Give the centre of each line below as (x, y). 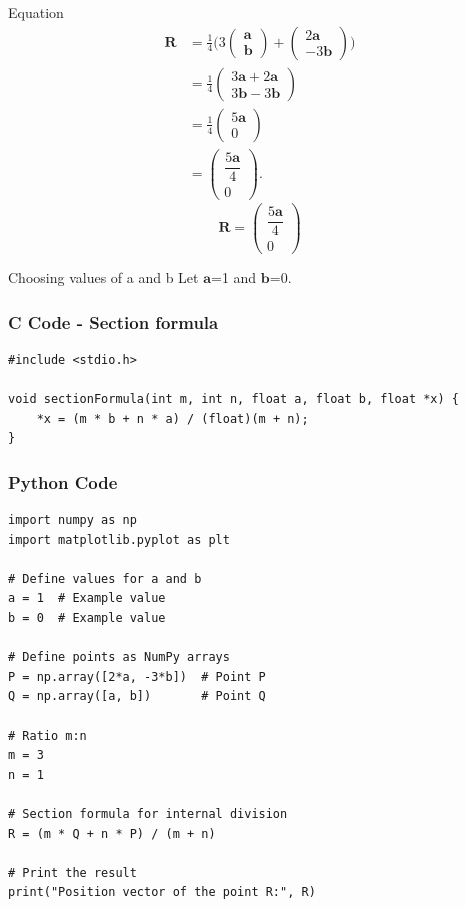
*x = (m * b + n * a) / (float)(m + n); (172, 418)
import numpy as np (72, 520)
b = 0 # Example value (87, 618)
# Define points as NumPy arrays (119, 657)
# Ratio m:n (47, 735)
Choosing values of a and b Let (103, 277)
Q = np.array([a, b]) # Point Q (137, 696)
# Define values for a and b (105, 578)
